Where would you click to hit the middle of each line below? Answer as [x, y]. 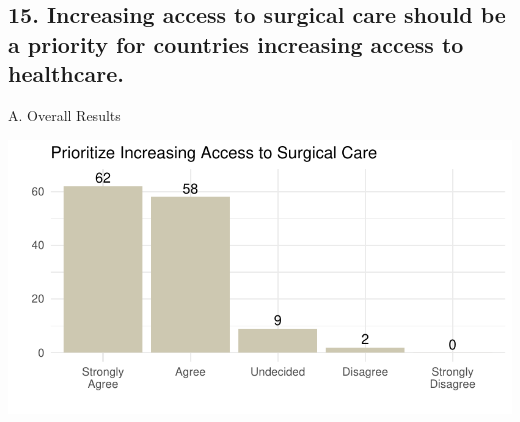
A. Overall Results [64, 114]
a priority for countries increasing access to [236, 43]
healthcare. [66, 73]
